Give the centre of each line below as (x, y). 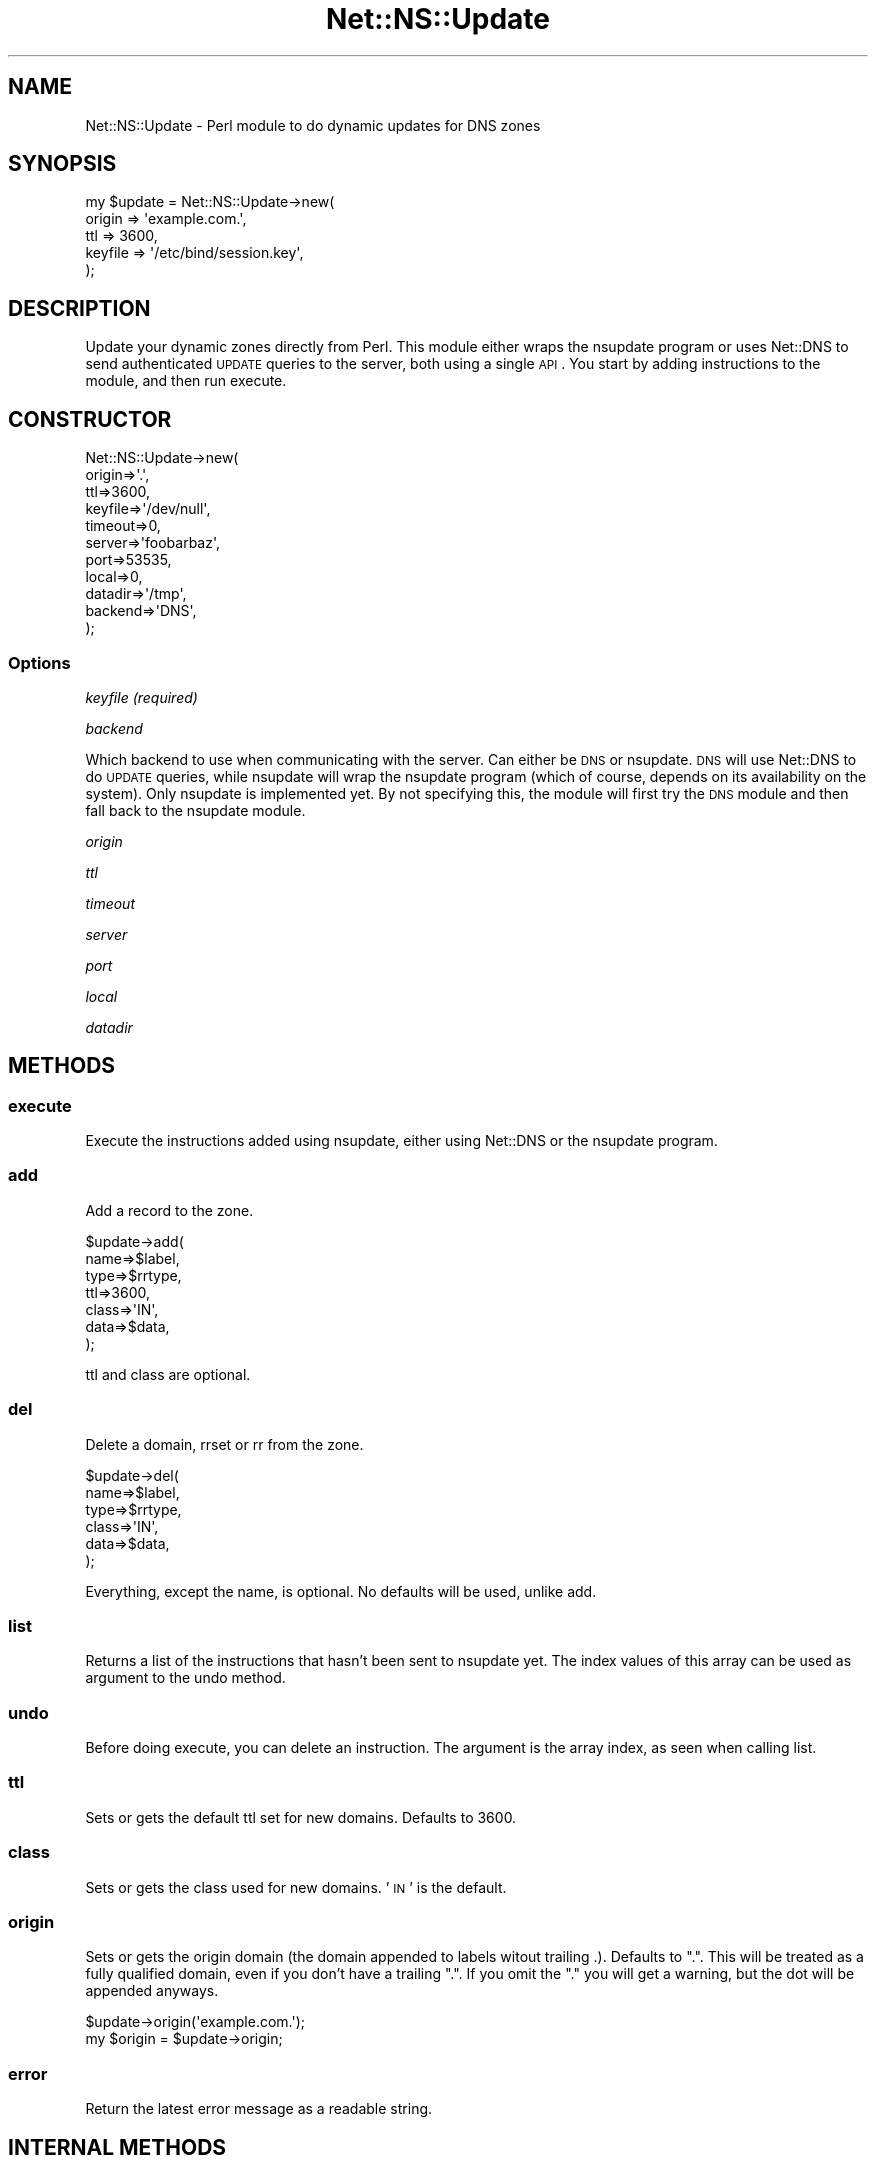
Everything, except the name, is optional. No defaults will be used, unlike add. (341, 1591)
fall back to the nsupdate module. (195, 810)
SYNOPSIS (62, 164)
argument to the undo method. (185, 1678)
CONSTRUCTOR (90, 419)
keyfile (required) (141, 697)
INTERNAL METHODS (117, 2147)
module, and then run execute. (186, 381)
